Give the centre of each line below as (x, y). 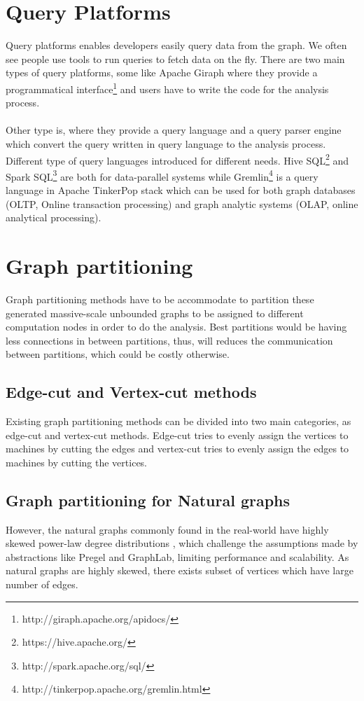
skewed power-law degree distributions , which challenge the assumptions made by (182, 543)
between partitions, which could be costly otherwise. (118, 354)
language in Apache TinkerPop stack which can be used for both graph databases (181, 190)
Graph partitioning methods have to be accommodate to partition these (160, 299)
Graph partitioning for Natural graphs (148, 500)
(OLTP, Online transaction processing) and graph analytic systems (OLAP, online (182, 203)
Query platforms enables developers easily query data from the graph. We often (176, 45)
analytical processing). (54, 217)
